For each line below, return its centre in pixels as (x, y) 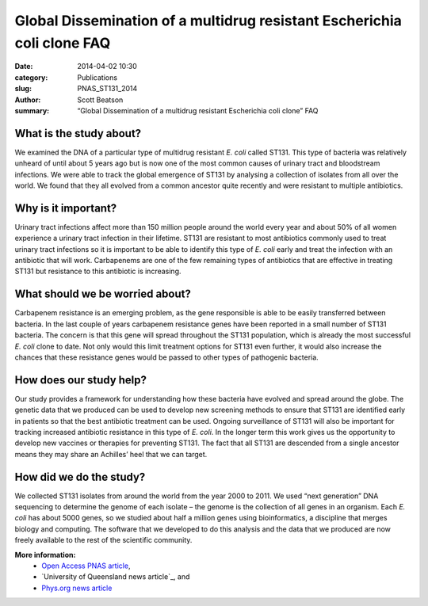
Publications (97, 77)
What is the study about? (78, 133)
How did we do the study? (80, 476)
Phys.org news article (77, 588)
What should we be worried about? (103, 294)
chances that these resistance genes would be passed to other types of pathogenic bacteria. (166, 357)
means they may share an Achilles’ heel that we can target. (111, 454)
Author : (28, 100)
